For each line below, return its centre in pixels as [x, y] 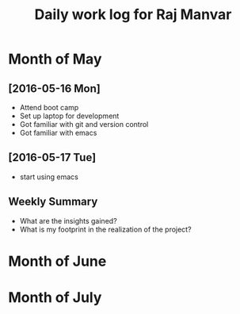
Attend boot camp [49, 107]
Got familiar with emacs [58, 133]
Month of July [55, 297]
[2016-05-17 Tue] [52, 157]
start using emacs [49, 177]
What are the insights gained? [68, 220]
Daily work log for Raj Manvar [133, 15]
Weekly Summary [53, 202]
